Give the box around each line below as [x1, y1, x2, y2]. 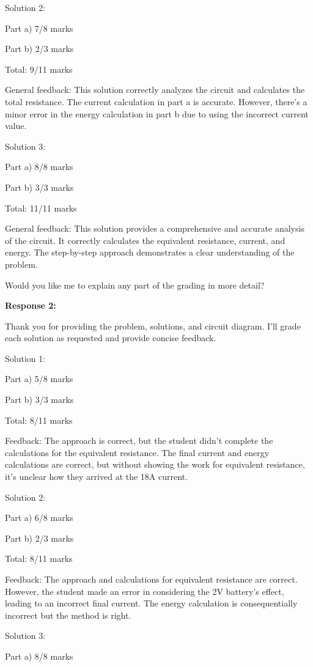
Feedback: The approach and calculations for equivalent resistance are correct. [5, 573, 298, 585]
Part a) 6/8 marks [5, 511, 73, 524]
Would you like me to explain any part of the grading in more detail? [5, 278, 265, 291]
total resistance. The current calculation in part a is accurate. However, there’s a [5, 95, 307, 108]
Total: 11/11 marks [5, 201, 77, 214]
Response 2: [5, 299, 56, 312]
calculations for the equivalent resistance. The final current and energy [5, 446, 270, 459]
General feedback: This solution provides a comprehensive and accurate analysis [5, 222, 304, 235]
